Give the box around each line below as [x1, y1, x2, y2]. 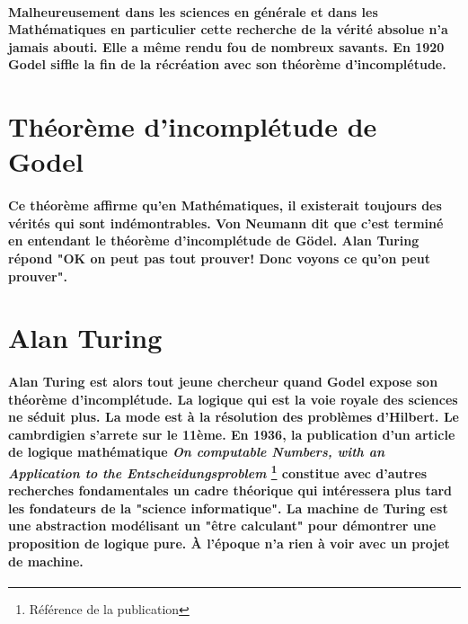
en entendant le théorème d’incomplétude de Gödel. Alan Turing [8, 231, 419, 250]
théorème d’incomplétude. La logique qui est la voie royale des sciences [8, 389, 458, 408]
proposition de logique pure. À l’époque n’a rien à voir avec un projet [8, 534, 450, 553]
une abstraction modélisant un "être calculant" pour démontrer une [8, 516, 437, 535]
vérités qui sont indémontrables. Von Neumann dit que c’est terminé [8, 213, 444, 232]
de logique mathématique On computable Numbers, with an [8, 442, 385, 461]
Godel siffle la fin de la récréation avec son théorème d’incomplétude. [8, 55, 446, 74]
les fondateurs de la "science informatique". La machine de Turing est [8, 498, 448, 517]
